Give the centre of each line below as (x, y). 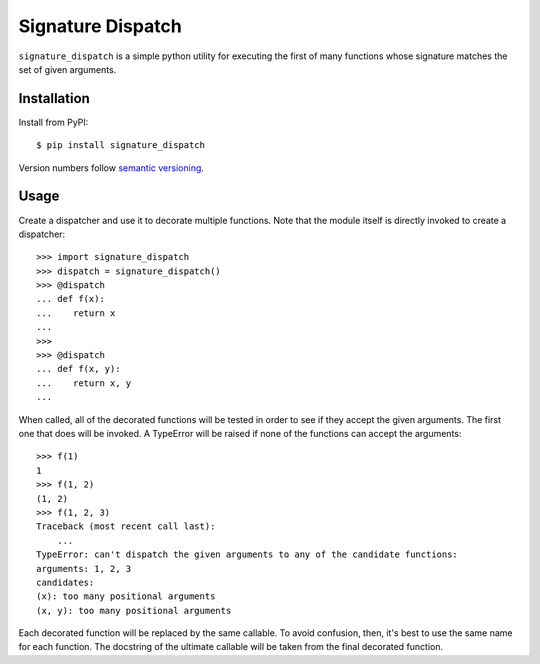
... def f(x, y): (78, 369)
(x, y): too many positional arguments (134, 610)
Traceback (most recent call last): (126, 526)
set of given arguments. (67, 69)
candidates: (65, 582)
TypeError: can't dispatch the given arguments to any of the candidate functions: (247, 554)
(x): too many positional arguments (126, 596)
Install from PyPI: (53, 122)
